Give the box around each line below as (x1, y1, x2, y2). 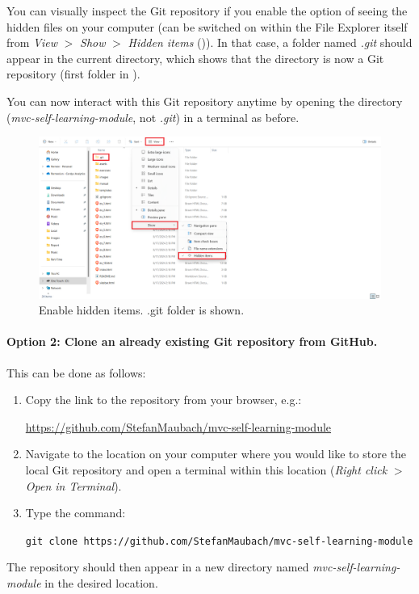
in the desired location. (44, 574, 158, 591)
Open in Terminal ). (25, 477, 122, 494)
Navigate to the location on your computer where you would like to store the (25, 445, 406, 462)
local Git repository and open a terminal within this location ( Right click (25, 461, 388, 478)
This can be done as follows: (6, 364, 146, 381)
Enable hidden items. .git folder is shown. (39, 301, 245, 318)
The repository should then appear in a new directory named (6, 558, 309, 575)
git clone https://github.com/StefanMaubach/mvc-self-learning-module (25, 535, 413, 547)
